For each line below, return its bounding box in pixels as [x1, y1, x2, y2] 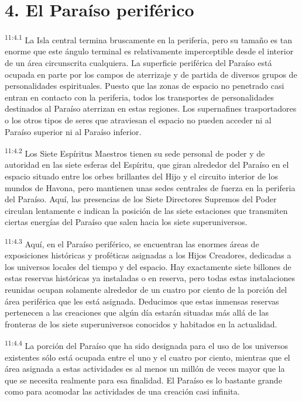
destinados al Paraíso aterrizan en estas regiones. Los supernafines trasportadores [5, 102, 297, 115]
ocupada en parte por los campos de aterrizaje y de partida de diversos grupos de [5, 68, 297, 80]
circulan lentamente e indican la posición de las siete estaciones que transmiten [5, 204, 288, 216]
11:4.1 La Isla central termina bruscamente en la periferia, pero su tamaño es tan [5, 32, 292, 46]
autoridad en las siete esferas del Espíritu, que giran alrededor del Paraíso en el [5, 158, 289, 171]
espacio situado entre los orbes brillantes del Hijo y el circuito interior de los [5, 170, 278, 182]
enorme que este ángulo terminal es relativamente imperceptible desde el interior [5, 45, 294, 57]
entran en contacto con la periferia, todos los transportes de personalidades [5, 91, 274, 103]
